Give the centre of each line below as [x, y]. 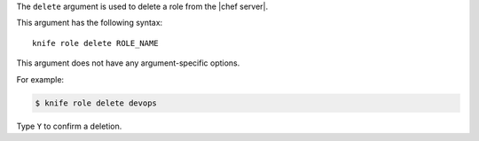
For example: [40, 79]
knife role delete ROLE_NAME [95, 43]
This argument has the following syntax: [90, 23]
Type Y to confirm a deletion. [69, 126]
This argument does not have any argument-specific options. [128, 63]
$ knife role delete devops [96, 103]
